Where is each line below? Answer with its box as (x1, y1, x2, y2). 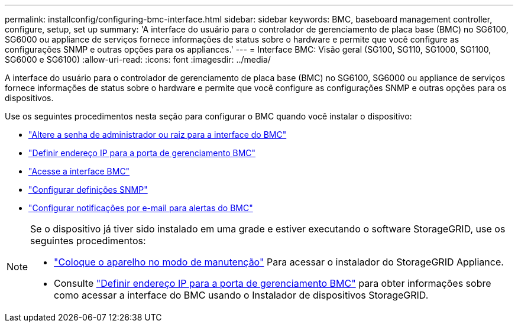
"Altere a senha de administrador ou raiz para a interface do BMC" (28, 129, 287, 140)
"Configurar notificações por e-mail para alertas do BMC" (28, 203, 253, 213)
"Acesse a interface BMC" (28, 166, 130, 176)
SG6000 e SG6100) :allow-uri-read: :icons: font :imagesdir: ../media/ (5, 54, 271, 64)
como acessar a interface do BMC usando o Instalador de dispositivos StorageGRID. (54, 289, 429, 301)
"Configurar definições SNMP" (28, 184, 148, 195)
